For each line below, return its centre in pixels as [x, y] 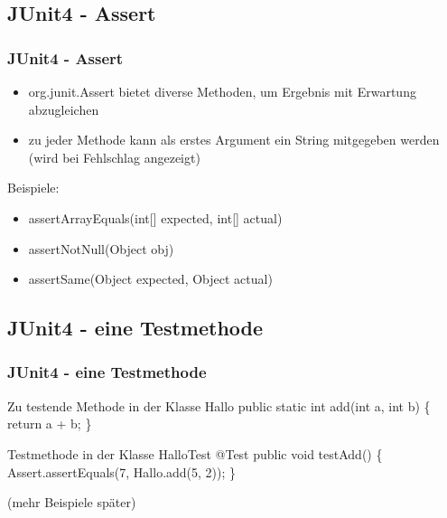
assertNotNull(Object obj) [101, 248]
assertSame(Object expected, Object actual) [150, 279]
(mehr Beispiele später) [72, 502]
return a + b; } [50, 424]
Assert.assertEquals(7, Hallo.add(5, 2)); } [122, 471]
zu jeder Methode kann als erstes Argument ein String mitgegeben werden [234, 140]
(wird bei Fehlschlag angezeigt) [114, 157]
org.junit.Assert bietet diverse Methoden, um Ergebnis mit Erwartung [222, 91]
